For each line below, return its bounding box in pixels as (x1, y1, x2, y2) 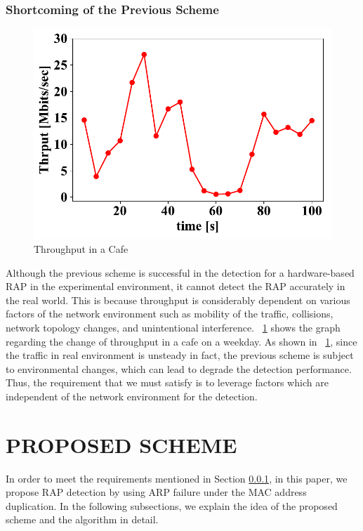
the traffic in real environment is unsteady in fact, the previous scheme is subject (6, 348, 354, 362)
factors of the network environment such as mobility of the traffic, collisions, (6, 306, 334, 321)
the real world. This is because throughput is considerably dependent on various (6, 292, 350, 307)
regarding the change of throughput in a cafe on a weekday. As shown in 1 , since (6, 334, 357, 348)
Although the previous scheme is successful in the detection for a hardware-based (6, 265, 355, 280)
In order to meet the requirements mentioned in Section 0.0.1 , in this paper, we (6, 471, 348, 485)
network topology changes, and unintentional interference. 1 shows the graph (6, 320, 341, 334)
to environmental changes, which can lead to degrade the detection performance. (6, 361, 352, 376)
